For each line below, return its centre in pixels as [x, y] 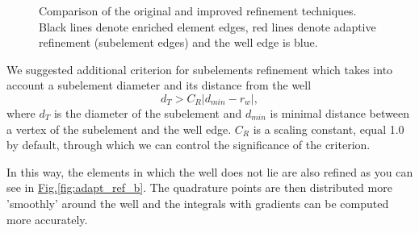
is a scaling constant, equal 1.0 [329, 129]
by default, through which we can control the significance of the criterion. [189, 145]
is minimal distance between [339, 112]
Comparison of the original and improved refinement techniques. [198, 10]
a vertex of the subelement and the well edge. [119, 129]
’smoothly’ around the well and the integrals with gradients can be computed [198, 203]
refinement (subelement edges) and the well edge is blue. [178, 42]
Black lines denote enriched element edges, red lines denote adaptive [207, 26]
